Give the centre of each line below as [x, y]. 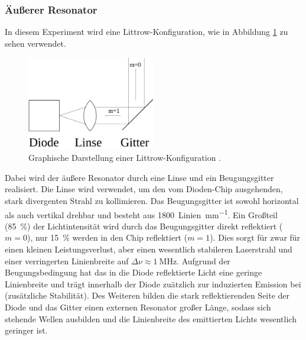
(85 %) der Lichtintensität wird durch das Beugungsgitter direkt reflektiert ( [144, 226]
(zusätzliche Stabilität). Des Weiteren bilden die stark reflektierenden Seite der [147, 295]
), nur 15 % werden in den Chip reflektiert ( [107, 237]
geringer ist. [26, 330]
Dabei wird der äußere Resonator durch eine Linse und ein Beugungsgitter [139, 177]
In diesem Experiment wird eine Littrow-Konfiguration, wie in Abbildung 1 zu [147, 32]
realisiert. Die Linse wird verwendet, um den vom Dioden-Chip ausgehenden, [144, 189]
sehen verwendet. [35, 43]
